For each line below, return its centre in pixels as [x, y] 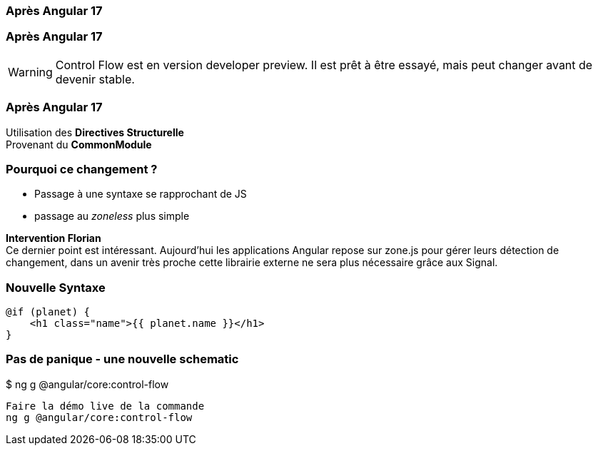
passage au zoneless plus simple [112, 216]
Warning [30, 72]
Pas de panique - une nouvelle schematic [122, 359]
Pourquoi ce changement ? [82, 169]
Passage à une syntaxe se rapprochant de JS [141, 194]
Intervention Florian [54, 238]
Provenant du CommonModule [79, 144]
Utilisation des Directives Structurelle [95, 132]
